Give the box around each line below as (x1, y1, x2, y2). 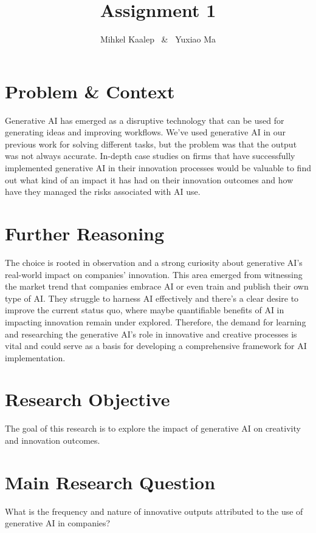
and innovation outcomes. (5, 434, 100, 446)
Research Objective (5, 387, 170, 412)
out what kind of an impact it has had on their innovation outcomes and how (5, 173, 294, 186)
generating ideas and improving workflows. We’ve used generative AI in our (5, 126, 286, 138)
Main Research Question (5, 469, 216, 494)
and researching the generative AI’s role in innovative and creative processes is (5, 327, 297, 340)
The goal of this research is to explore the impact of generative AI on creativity (5, 422, 301, 435)
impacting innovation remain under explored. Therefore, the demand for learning (5, 315, 306, 328)
